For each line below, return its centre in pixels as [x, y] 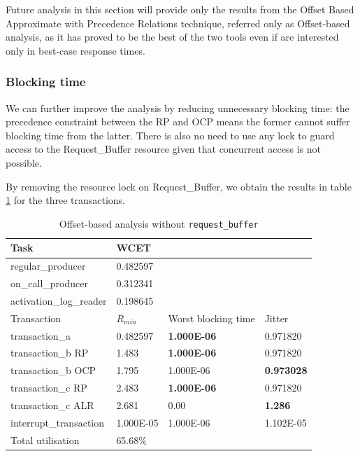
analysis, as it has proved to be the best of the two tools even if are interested [172, 37]
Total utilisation [45, 440]
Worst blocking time [211, 318]
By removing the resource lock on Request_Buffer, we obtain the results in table [179, 186]
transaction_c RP [49, 388]
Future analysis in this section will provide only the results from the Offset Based [180, 9]
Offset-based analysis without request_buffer [159, 223]
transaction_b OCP [53, 370]
